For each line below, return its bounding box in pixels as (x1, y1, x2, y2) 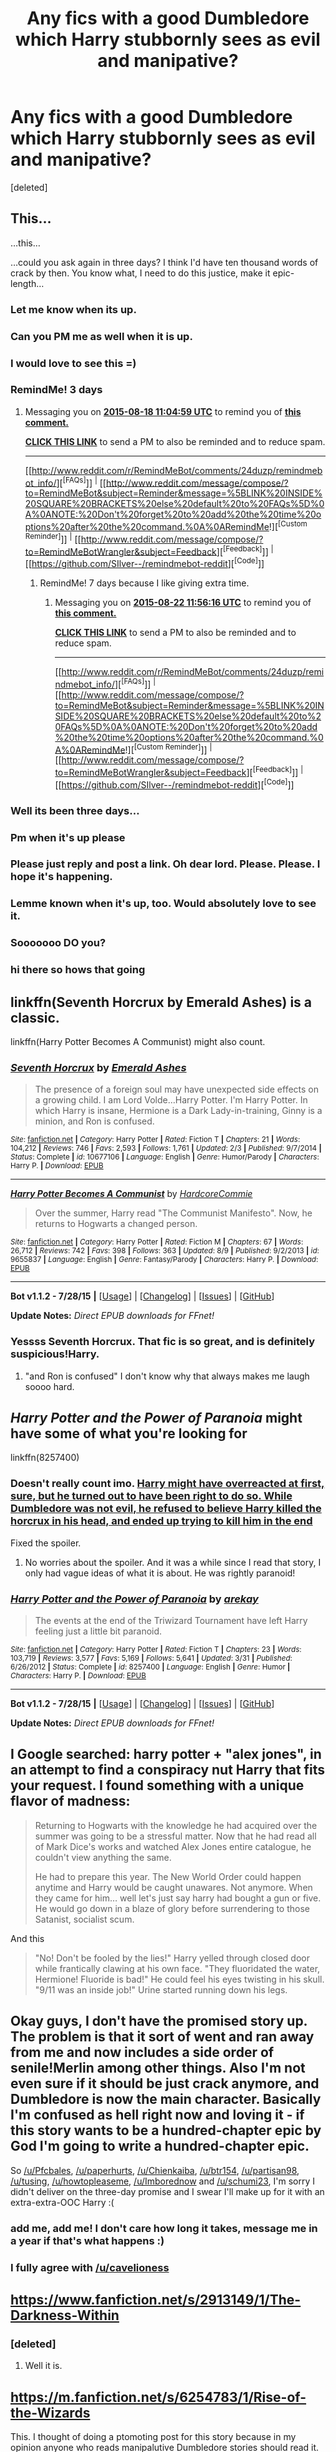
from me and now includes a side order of (10, 2044, 275, 2061)
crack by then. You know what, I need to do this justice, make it (10, 267, 271, 279)
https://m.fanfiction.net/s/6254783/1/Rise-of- (10, 2388, 307, 2406)
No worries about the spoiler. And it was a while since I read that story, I (24, 1556, 322, 1568)
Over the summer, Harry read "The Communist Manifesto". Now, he (34, 1207, 313, 1219)
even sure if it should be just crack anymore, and (10, 2075, 320, 2092)
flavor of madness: (10, 1793, 131, 1810)
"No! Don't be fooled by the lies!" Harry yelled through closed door (34, 1952, 310, 1964)
